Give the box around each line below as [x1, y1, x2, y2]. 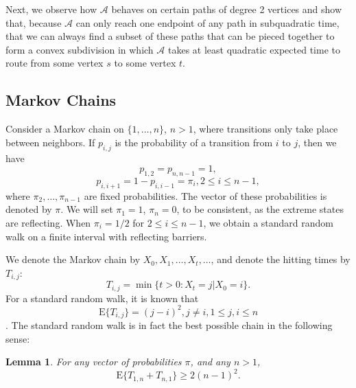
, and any [190, 354, 230, 369]
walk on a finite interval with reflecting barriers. [5, 229, 207, 243]
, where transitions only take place [193, 122, 338, 136]
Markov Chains [5, 89, 117, 111]
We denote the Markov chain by [5, 252, 141, 266]
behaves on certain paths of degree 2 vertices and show [111, 2, 342, 16]
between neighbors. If [5, 135, 95, 149]
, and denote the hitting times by [211, 252, 351, 266]
